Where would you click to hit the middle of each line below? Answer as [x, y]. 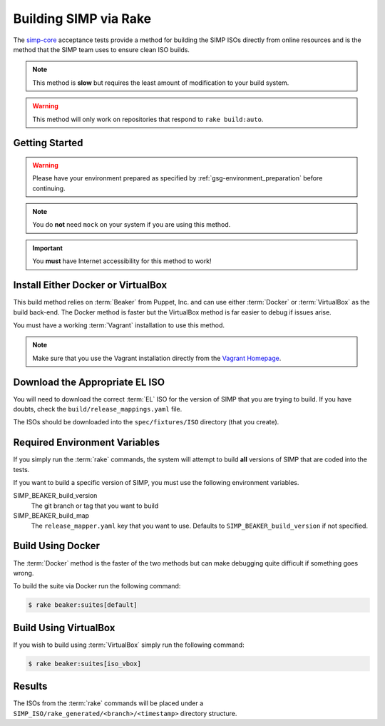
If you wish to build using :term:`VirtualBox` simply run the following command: [129, 645]
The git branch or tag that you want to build [95, 506]
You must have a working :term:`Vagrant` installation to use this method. [119, 325]
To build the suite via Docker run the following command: [97, 586]
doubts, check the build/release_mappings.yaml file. [98, 409]
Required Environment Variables [87, 443]
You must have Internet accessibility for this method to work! [122, 261]
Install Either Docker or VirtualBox [90, 285]
